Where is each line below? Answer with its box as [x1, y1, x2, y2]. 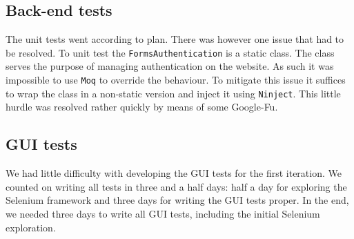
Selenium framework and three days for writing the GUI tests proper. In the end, [6, 193, 349, 207]
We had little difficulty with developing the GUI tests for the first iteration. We [6, 166, 342, 180]
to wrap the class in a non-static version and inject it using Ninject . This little [6, 86, 341, 100]
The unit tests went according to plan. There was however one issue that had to [6, 32, 344, 46]
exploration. [6, 220, 56, 234]
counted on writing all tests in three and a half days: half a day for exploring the [6, 179, 347, 193]
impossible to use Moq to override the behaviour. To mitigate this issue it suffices [6, 73, 346, 87]
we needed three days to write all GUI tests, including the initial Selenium [6, 206, 320, 220]
